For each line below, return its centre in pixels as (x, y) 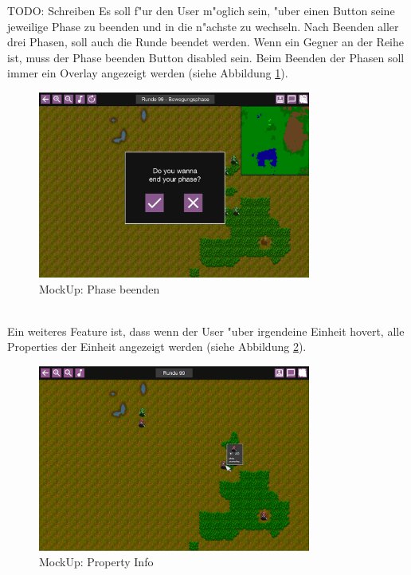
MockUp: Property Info (96, 562)
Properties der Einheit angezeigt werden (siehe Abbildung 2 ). (157, 347)
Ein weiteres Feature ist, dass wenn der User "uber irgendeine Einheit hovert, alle (206, 331)
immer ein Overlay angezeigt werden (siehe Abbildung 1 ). (148, 73)
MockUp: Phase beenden (100, 288)
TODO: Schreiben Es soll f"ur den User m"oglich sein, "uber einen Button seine (201, 10)
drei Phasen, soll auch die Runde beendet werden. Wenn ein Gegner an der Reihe (205, 42)
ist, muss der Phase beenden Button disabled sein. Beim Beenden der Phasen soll (206, 57)
